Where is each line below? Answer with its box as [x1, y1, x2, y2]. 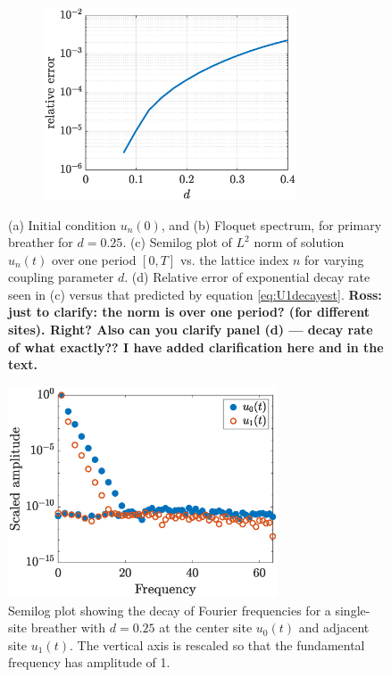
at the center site [159, 618, 253, 637]
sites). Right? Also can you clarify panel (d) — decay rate [8, 320, 373, 339]
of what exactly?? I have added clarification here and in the [8, 337, 384, 356]
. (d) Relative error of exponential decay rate [124, 268, 370, 286]
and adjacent [298, 618, 370, 637]
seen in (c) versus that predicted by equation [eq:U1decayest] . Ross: [8, 285, 382, 303]
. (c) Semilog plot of [122, 233, 232, 252]
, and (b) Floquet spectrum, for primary [161, 215, 382, 234]
